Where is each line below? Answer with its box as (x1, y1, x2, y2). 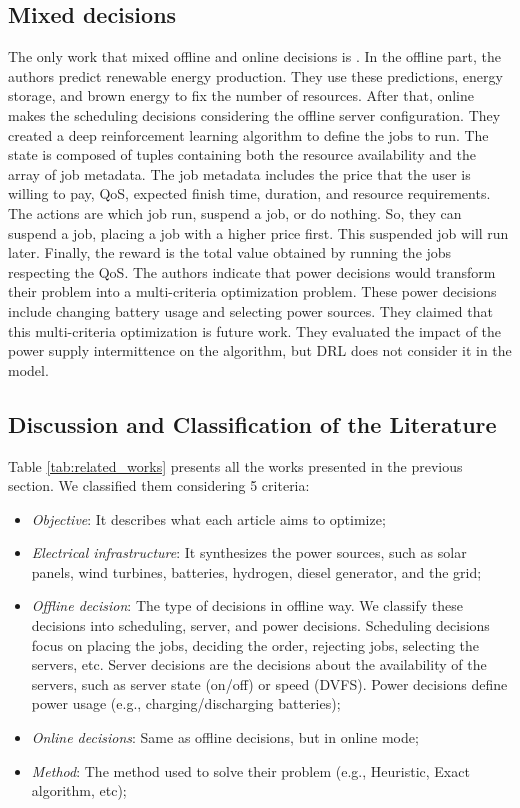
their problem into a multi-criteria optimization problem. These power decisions (8, 281, 497, 302)
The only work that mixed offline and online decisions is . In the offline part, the (8, 46, 502, 67)
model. (8, 359, 49, 380)
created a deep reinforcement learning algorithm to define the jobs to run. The (8, 124, 489, 145)
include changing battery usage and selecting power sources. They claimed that (8, 300, 493, 321)
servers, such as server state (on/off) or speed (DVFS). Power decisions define (31, 673, 508, 694)
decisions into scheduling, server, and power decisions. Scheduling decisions (31, 615, 490, 636)
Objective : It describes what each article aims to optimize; (31, 508, 386, 529)
